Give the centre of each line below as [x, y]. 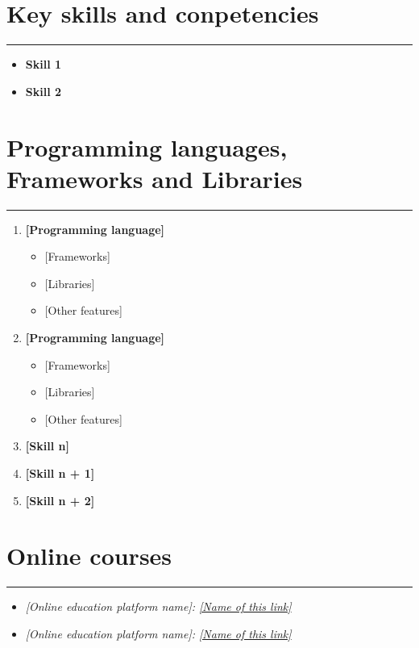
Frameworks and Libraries [155, 178]
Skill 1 [44, 64]
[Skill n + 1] [60, 472]
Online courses [89, 556]
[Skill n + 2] [60, 500]
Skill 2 [44, 91]
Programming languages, [147, 146]
